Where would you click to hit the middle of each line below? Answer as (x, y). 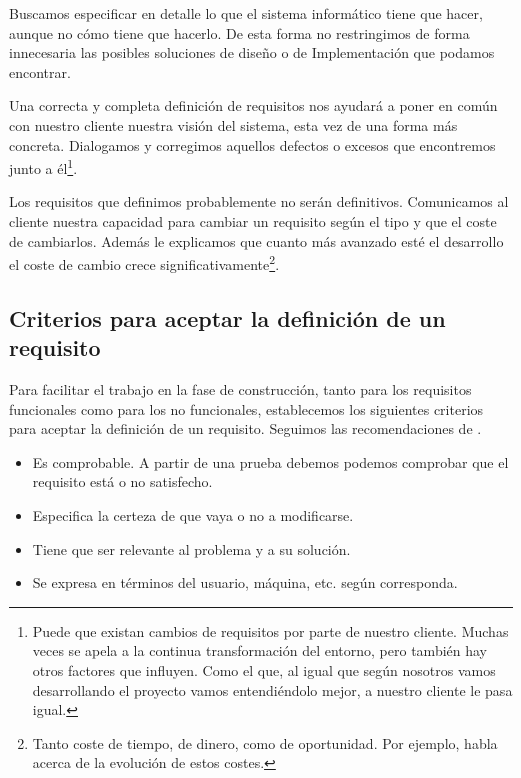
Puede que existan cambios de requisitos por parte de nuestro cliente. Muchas (270, 630)
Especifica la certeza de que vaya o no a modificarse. (193, 515)
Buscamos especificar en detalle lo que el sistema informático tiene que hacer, (246, 13)
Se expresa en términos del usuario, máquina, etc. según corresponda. (245, 582)
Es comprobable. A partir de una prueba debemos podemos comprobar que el (270, 461)
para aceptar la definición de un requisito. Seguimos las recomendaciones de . (245, 428)
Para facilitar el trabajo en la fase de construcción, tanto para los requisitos (240, 389)
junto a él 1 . (43, 166)
